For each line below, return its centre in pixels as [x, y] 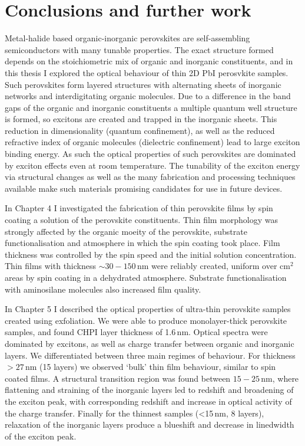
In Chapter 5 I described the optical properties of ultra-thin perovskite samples [148, 309]
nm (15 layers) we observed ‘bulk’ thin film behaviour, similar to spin [150, 367]
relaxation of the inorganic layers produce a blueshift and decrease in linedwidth [150, 424]
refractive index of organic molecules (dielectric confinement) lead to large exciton [152, 142]
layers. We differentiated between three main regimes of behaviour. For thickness [150, 355]
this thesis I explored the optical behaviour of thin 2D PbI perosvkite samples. [147, 72]
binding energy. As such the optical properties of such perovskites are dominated [150, 154]
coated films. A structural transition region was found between [118, 378]
